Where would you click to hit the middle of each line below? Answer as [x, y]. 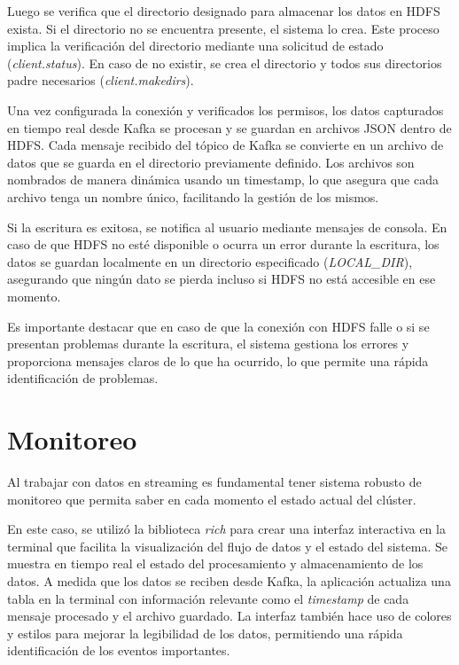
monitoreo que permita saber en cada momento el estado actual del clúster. [212, 499]
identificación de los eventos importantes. [119, 650]
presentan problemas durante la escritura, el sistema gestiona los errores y [208, 344]
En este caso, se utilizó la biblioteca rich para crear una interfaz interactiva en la [226, 529]
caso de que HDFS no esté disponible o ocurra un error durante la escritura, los [223, 244]
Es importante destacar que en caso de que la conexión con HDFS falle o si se [218, 326]
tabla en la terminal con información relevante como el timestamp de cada [208, 598]
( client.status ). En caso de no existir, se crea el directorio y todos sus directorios [225, 63]
